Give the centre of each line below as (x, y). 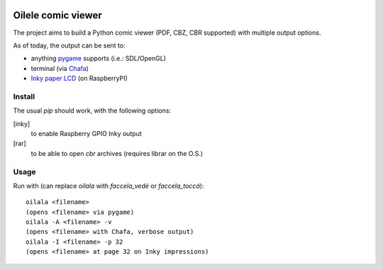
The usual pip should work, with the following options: (92, 111)
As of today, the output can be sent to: (69, 45)
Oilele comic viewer (57, 15)
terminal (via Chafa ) (60, 68)
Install (24, 96)
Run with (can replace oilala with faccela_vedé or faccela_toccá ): (109, 186)
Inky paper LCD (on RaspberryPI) (79, 79)
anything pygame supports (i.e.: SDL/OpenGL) (99, 58)
